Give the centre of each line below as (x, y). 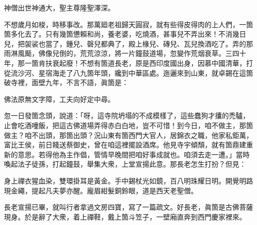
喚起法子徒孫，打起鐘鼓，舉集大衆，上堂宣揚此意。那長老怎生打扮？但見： (125, 164)
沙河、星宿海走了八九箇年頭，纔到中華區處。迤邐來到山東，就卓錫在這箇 (135, 72)
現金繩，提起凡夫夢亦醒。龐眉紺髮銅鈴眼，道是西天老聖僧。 (101, 190)
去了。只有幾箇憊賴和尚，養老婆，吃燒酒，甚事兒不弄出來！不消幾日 (135, 34)
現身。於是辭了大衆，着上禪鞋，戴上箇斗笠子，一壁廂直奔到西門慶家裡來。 (125, 216)
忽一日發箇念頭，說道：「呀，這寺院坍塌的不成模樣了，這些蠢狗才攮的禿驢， (127, 115)
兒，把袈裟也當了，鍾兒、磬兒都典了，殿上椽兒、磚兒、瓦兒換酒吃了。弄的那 (128, 43)
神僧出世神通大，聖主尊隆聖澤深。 (59, 7)
